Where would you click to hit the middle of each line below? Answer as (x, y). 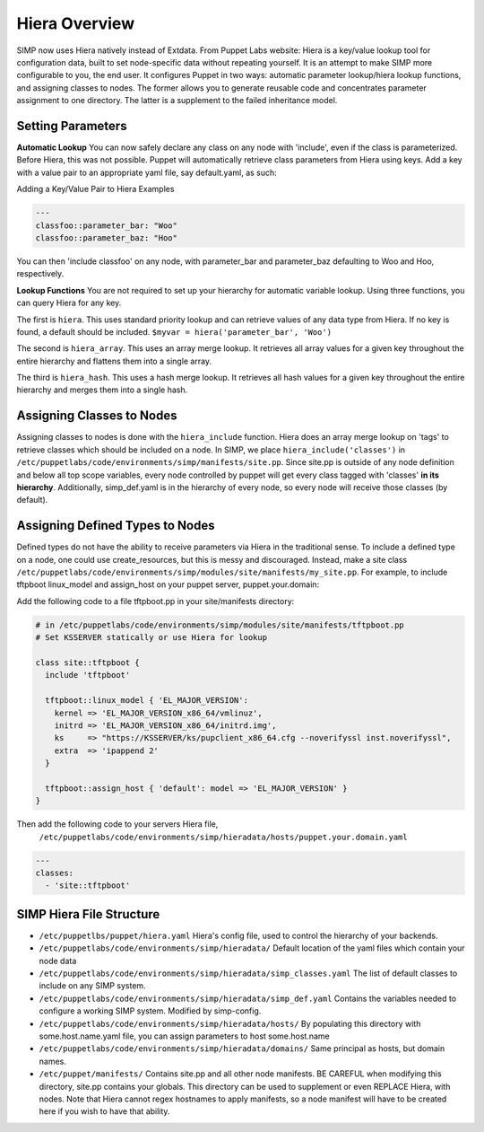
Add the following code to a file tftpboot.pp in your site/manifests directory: (156, 601)
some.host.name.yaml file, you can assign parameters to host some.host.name (185, 1036)
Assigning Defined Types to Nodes (116, 526)
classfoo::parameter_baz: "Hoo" (107, 237)
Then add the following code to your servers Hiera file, (117, 824)
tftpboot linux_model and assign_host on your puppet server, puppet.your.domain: (168, 584)
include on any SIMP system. (93, 986)
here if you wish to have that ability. (104, 1111)
